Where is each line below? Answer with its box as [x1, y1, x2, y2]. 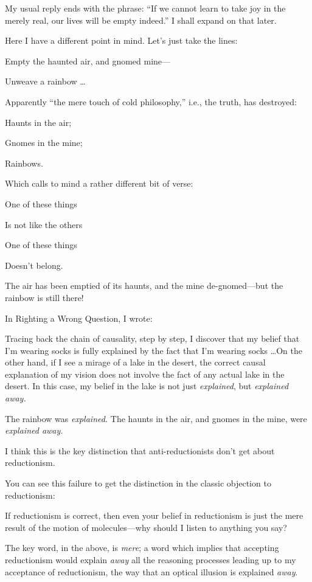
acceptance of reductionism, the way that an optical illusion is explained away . [5, 565, 298, 578]
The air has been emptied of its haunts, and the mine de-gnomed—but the [5, 279, 283, 292]
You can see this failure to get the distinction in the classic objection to [5, 477, 271, 490]
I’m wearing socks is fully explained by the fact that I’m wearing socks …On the [5, 344, 302, 356]
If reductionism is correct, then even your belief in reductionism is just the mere [5, 509, 303, 522]
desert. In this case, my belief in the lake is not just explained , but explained [5, 379, 289, 392]
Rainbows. [5, 156, 43, 169]
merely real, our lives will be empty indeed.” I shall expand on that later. [5, 13, 277, 26]
